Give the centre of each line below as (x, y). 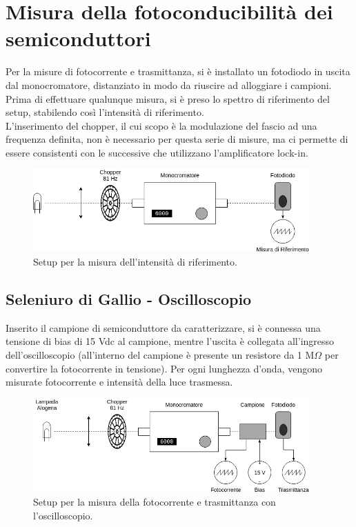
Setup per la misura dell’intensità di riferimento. (135, 261)
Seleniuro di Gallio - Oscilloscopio (129, 298)
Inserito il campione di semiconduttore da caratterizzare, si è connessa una (163, 327)
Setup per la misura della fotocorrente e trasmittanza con (155, 502)
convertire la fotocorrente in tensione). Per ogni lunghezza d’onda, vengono (164, 368)
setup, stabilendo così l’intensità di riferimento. (105, 112)
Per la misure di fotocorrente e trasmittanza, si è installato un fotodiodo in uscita (178, 71)
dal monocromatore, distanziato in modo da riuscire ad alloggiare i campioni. (169, 84)
